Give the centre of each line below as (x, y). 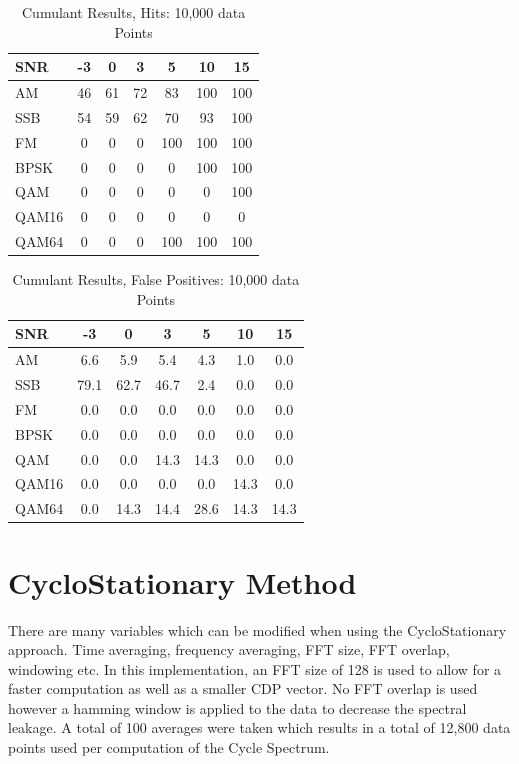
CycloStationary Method (182, 581)
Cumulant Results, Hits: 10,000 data (133, 12)
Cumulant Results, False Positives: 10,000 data (156, 279)
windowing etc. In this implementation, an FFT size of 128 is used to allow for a (255, 668)
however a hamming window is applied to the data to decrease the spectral (237, 707)
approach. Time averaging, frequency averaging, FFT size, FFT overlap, (229, 649)
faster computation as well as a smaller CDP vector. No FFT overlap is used (243, 688)
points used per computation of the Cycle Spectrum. (169, 747)
